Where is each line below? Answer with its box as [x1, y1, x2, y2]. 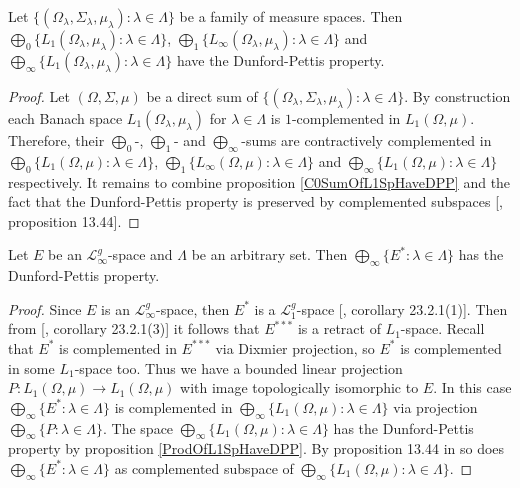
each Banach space [8, 108, 123, 128]
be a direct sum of [146, 86, 258, 106]
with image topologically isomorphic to [180, 377, 419, 398]
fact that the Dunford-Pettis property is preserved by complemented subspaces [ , [8, 191, 503, 212]
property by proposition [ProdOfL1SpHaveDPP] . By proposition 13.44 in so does [8, 438, 505, 459]
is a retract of [297, 318, 381, 339]
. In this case [433, 377, 512, 398]
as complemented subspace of [114, 457, 294, 478]
